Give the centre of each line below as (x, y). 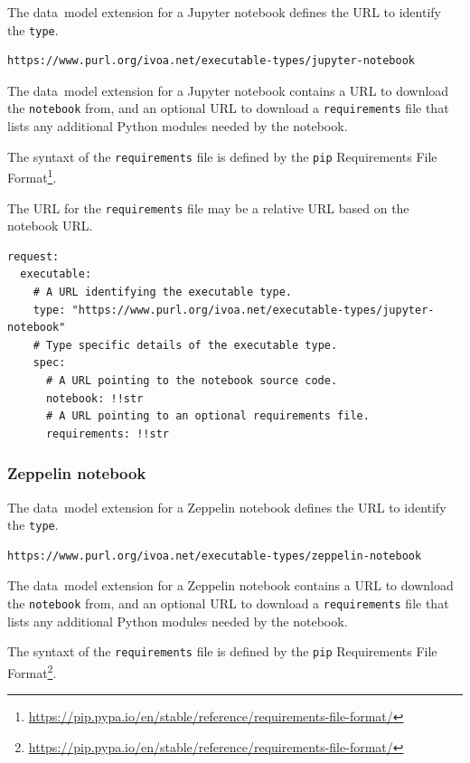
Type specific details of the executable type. (192, 345)
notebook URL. (50, 226)
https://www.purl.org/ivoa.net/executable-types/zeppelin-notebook (215, 556)
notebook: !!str (94, 398)
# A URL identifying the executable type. (162, 292)
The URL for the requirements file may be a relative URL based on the (208, 207)
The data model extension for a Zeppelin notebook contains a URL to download (230, 585)
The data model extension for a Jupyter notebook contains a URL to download (228, 90)
